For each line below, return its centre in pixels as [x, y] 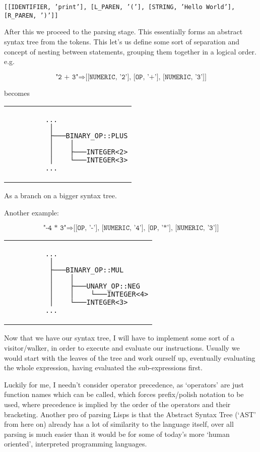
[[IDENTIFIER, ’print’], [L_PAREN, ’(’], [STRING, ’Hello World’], [120, 7]
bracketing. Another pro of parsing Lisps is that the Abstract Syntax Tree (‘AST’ [130, 414]
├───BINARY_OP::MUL [86, 270]
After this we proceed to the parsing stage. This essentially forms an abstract [123, 32]
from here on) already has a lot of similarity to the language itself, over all [119, 424]
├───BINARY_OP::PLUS [88, 136]
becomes [17, 93]
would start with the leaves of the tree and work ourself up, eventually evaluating [130, 357]
